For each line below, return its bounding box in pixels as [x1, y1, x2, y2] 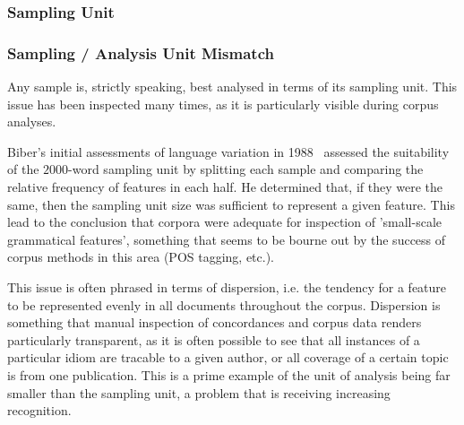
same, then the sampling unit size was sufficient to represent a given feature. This [7, 195, 455, 213]
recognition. [7, 401, 72, 420]
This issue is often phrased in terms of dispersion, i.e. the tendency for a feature [7, 278, 447, 296]
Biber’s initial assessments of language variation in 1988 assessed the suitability [7, 142, 450, 160]
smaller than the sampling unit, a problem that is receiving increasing [7, 383, 391, 402]
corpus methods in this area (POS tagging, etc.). [7, 247, 275, 266]
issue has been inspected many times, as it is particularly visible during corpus [7, 94, 439, 113]
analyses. [7, 112, 56, 131]
